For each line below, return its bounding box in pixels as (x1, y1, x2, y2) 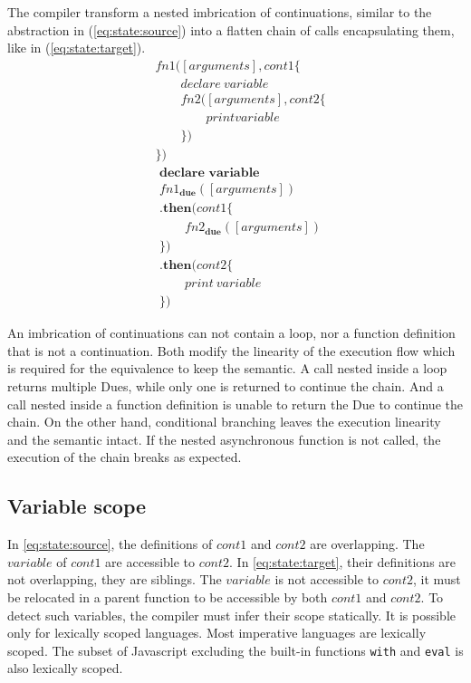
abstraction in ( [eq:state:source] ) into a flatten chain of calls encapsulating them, (7, 20, 455, 39)
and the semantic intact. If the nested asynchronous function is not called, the (7, 429, 441, 448)
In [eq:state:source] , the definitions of (7, 534, 213, 553)
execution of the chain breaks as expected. (7, 447, 242, 467)
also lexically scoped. (7, 659, 123, 678)
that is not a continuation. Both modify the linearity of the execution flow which (7, 341, 456, 360)
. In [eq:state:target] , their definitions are (229, 552, 457, 571)
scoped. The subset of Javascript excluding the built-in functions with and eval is (7, 640, 464, 659)
